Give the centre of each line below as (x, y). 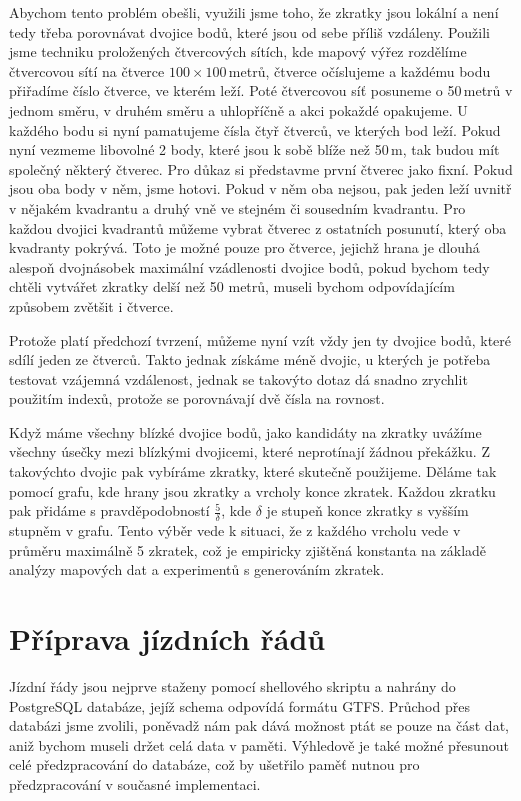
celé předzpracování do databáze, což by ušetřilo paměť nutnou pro (214, 764)
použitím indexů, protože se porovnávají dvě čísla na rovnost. (197, 398)
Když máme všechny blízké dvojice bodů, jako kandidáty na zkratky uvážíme (245, 431)
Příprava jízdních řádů (167, 638)
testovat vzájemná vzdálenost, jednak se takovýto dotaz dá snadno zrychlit (238, 378)
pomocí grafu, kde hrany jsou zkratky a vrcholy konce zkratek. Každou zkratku (252, 490)
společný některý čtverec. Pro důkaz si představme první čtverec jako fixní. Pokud (261, 168)
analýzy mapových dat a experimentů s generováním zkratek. (197, 569)
